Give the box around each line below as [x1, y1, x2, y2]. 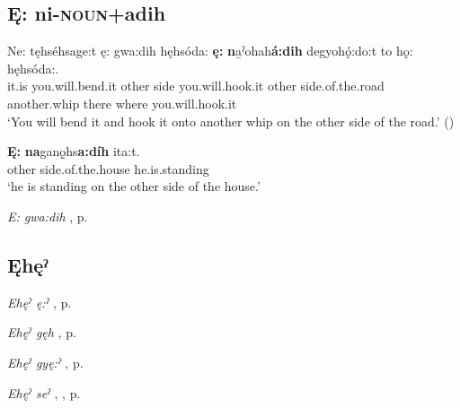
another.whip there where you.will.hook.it [7, 93, 237, 112]
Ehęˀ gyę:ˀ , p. [7, 352, 84, 371]
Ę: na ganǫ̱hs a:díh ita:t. [7, 142, 140, 161]
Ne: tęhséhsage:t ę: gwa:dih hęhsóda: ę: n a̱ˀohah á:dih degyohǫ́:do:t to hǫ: [7, 41, 413, 60]
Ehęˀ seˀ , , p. [7, 383, 81, 402]
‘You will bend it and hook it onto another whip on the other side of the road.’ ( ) [7, 111, 455, 130]
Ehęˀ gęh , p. [7, 323, 76, 342]
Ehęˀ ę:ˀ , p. [7, 292, 72, 311]
